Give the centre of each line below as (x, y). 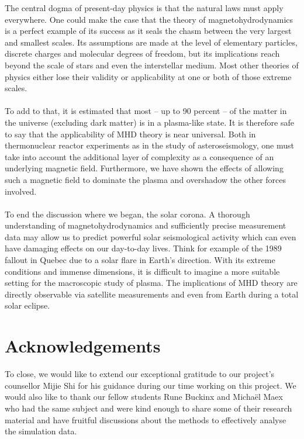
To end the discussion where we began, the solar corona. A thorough (127, 214)
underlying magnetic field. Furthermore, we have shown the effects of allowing (144, 168)
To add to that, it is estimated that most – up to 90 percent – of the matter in (146, 111)
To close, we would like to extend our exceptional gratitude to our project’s (140, 374)
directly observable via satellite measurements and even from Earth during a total (152, 294)
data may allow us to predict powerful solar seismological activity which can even (151, 236)
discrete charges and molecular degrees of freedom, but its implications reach (142, 53)
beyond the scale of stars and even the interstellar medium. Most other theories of (152, 65)
